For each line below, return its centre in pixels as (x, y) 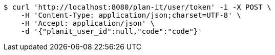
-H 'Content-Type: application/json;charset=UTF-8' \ (131, 15)
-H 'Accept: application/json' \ (88, 23)
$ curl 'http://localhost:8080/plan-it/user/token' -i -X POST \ (137, 7)
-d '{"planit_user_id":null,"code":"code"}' (111, 31)
